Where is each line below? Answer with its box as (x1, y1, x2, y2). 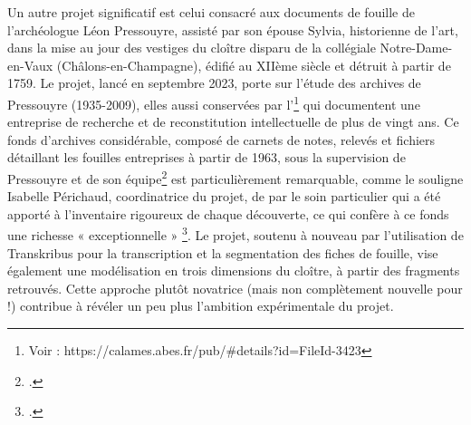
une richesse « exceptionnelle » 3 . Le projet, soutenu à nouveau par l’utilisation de (7, 223, 464, 245)
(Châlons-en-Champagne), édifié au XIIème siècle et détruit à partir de (56, 55, 451, 74)
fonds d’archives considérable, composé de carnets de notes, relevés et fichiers (7, 130, 436, 149)
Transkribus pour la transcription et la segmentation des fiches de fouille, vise (7, 243, 438, 262)
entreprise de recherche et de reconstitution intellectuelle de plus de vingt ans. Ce (7, 112, 459, 131)
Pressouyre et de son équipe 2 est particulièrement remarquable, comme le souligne (7, 167, 464, 188)
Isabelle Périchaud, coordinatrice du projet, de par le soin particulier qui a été (7, 187, 441, 206)
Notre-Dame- (380, 38, 453, 57)
